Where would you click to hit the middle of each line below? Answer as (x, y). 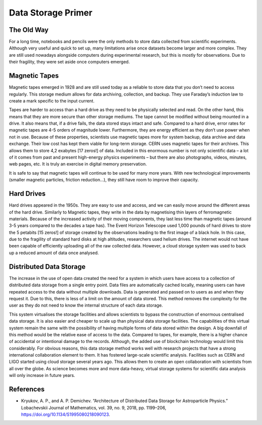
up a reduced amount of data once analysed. (54, 253)
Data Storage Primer (51, 13)
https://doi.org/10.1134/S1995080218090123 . (65, 414)
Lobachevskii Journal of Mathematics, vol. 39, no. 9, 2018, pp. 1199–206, (94, 408)
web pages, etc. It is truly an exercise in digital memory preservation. (78, 164)
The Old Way (29, 30)
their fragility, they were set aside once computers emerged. (69, 62)
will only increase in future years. (42, 376)
